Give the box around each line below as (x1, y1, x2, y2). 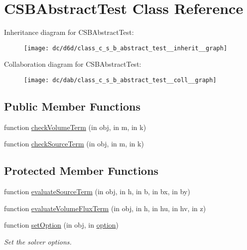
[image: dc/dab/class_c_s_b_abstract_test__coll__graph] (24, 76, 217, 84)
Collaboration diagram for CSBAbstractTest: (4, 59, 141, 69)
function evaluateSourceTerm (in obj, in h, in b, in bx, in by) (4, 186, 190, 197)
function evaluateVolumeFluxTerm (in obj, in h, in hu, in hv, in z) (4, 203, 206, 213)
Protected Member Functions (4, 163, 159, 178)
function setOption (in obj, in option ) (4, 220, 119, 230)
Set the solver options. (4, 237, 72, 247)
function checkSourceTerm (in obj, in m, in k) (4, 138, 144, 149)
